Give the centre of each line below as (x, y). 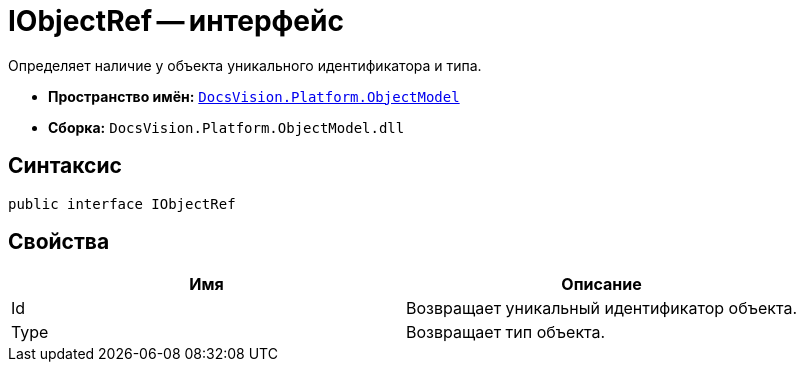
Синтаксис (65, 166)
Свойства (59, 242)
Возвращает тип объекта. (506, 332)
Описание (601, 284)
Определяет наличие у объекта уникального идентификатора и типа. (245, 65)
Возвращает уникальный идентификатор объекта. (601, 308)
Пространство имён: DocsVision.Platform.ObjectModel (254, 96)
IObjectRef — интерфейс (176, 21)
